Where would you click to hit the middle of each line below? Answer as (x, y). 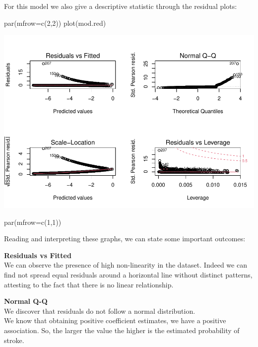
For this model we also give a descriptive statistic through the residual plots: (121, 6)
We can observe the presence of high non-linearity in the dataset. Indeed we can (126, 265)
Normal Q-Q (26, 301)
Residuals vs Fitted (38, 255)
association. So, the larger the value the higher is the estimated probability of (122, 330)
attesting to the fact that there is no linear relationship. (89, 284)
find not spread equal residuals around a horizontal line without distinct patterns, (128, 275)
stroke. (14, 340)
